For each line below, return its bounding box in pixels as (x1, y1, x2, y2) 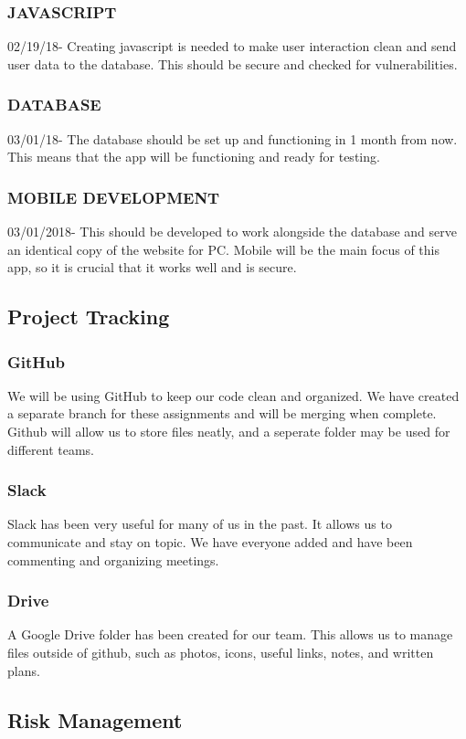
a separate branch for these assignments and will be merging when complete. (7, 404, 437, 423)
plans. (7, 660, 40, 680)
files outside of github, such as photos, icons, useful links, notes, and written (7, 643, 434, 661)
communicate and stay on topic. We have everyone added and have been (7, 533, 413, 551)
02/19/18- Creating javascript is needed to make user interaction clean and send (7, 37, 457, 56)
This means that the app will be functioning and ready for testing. (7, 147, 380, 166)
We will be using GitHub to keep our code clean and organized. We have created (7, 385, 460, 405)
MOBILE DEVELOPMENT (7, 185, 220, 208)
